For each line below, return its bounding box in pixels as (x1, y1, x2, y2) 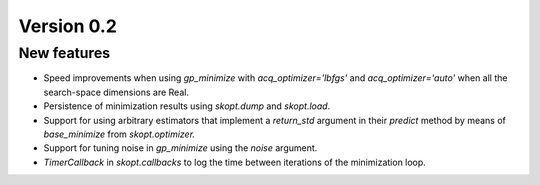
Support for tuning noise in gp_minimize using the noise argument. (43, 142, 318, 154)
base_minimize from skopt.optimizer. (43, 128, 195, 140)
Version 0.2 (18, 15, 117, 37)
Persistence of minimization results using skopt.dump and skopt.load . (43, 100, 331, 112)
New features (18, 44, 111, 62)
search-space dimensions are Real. (43, 86, 190, 98)
